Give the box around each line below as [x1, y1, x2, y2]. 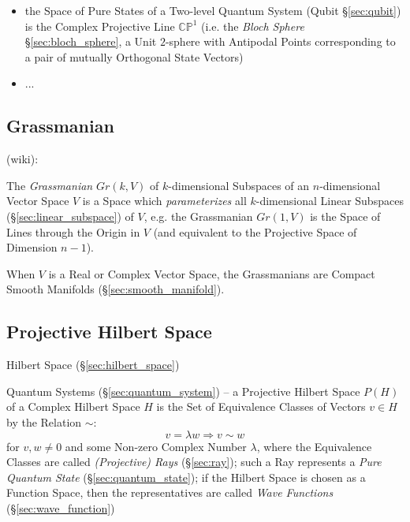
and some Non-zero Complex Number [65, 438, 247, 454]
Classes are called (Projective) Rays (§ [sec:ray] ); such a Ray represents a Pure [6, 453, 382, 470]
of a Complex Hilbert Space [6, 398, 140, 415]
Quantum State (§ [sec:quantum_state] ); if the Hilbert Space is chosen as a [6, 468, 366, 485]
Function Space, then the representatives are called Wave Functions [6, 484, 334, 501]
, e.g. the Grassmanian [143, 207, 253, 224]
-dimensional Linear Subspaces [255, 192, 404, 209]
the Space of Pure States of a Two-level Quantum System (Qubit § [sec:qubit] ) [24, 2, 401, 18]
